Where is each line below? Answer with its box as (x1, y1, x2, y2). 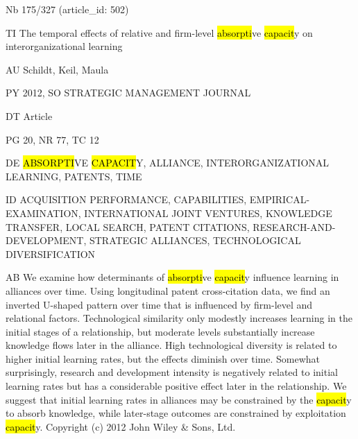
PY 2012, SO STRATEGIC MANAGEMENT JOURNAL (6, 85, 251, 100)
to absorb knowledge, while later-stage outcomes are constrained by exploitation (6, 406, 346, 420)
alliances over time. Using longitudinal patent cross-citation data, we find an (6, 283, 330, 298)
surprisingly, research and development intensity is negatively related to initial (6, 365, 338, 379)
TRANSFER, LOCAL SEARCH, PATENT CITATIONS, (6, 219, 250, 234)
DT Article (6, 108, 53, 123)
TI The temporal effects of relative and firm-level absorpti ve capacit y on (6, 25, 313, 40)
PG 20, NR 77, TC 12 (6, 132, 99, 146)
